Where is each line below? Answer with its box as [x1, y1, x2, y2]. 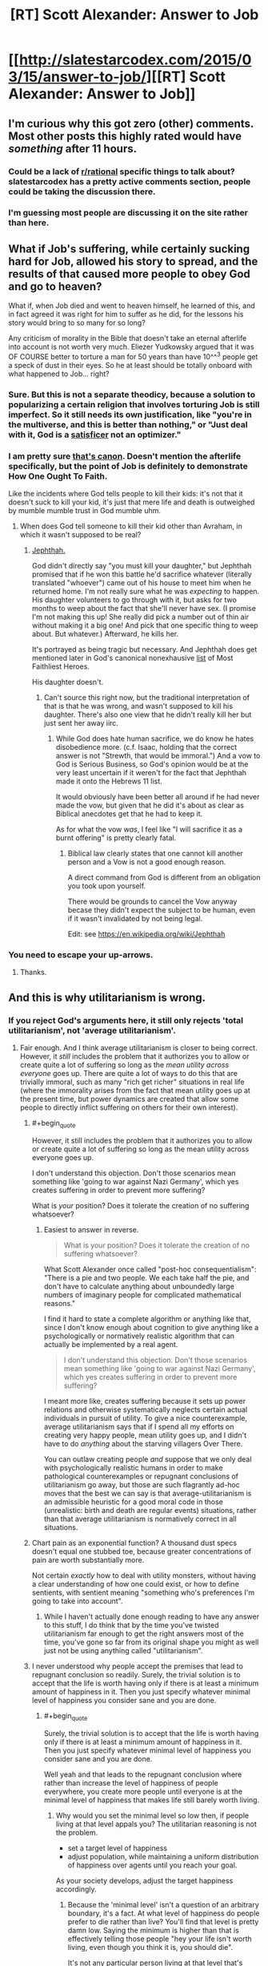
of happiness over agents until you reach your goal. [67, 1860, 238, 1870]
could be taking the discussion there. [8, 186, 156, 197]
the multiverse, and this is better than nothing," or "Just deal [8, 419, 248, 430]
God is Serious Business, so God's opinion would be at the [55, 759, 249, 769]
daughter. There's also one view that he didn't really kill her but [43, 710, 252, 719]
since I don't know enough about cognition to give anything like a [43, 1322, 259, 1332]
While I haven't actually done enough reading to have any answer [43, 1612, 260, 1621]
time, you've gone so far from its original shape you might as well [43, 1637, 259, 1647]
